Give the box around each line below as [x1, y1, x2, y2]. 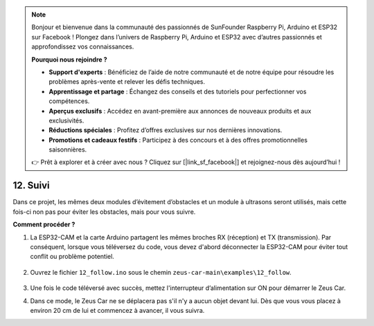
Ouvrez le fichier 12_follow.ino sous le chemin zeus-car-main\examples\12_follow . [30, 268, 292, 276]
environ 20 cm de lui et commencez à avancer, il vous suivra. [30, 306, 205, 314]
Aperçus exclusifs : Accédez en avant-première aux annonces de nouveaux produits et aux [48, 107, 312, 115]
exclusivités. [48, 116, 84, 125]
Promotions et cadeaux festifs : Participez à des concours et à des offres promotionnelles [48, 136, 308, 144]
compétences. [48, 97, 90, 105]
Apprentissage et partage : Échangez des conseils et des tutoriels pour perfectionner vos [48, 87, 307, 96]
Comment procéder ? [12, 220, 75, 228]
